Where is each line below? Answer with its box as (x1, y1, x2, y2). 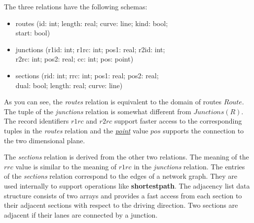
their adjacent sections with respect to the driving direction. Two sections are (4, 200, 238, 210)
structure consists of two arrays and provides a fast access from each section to (4, 190, 242, 200)
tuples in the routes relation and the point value (4, 125, 148, 135)
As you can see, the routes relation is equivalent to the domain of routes (4, 96, 222, 107)
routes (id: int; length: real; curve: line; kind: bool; (15, 18, 168, 28)
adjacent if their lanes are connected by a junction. (4, 209, 158, 220)
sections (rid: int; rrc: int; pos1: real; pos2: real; (15, 70, 159, 80)
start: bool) (15, 28, 50, 38)
